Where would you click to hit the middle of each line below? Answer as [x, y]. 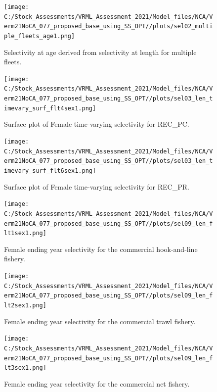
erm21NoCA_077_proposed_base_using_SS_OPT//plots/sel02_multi [108, 26]
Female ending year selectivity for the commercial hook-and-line [101, 249]
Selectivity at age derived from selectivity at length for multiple [100, 52]
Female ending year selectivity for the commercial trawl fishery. [100, 321]
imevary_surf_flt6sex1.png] [50, 171]
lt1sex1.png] [25, 233]
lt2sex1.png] [25, 306]
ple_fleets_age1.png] [40, 36]
